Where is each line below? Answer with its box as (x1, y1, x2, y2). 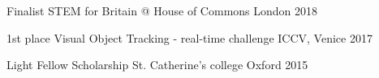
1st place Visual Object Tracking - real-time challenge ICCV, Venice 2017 (6, 29, 373, 46)
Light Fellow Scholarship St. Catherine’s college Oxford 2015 (6, 56, 308, 73)
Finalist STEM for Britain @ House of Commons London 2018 (6, 2, 318, 18)
